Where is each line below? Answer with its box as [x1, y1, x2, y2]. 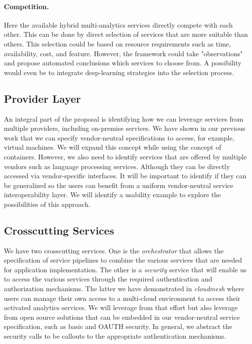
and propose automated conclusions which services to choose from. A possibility [4, 58, 242, 68]
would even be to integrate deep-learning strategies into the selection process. [4, 67, 234, 77]
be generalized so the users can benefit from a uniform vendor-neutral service [4, 180, 234, 190]
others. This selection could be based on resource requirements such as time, [4, 38, 231, 48]
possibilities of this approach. [4, 199, 91, 209]
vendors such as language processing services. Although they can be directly [4, 161, 230, 171]
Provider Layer [4, 91, 81, 106]
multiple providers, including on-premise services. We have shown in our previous [4, 123, 246, 133]
